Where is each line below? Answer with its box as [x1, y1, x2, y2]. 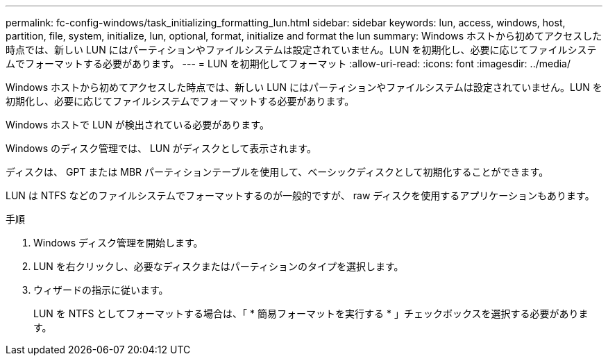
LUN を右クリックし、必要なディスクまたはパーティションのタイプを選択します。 [33, 260, 404, 272]
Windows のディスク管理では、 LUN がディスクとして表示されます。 [6, 142, 316, 154]
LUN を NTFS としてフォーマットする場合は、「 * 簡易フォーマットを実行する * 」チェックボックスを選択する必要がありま [33, 308, 589, 319]
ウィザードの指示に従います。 [33, 284, 169, 296]
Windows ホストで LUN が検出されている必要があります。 [6, 119, 269, 131]
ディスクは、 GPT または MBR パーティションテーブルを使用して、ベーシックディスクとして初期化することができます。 [6, 166, 549, 178]
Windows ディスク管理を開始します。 [33, 237, 203, 249]
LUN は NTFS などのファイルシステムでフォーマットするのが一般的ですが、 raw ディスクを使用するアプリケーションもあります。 [6, 190, 595, 201]
